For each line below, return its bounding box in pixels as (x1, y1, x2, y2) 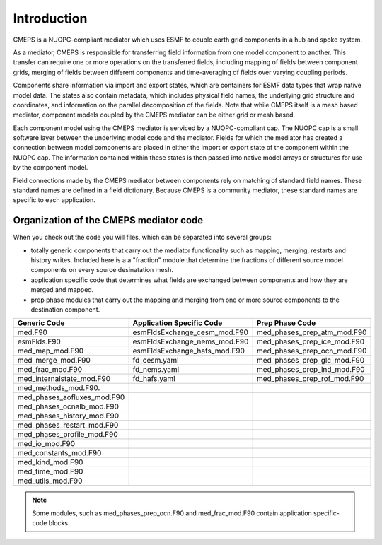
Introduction (13, 11, 88, 26)
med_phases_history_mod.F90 (17, 411, 120, 421)
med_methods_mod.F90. (17, 383, 100, 393)
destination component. (30, 305, 100, 314)
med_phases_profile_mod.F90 (17, 430, 118, 440)
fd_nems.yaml (132, 365, 180, 375)
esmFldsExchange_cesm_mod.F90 (132, 327, 249, 337)
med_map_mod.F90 (17, 346, 84, 356)
